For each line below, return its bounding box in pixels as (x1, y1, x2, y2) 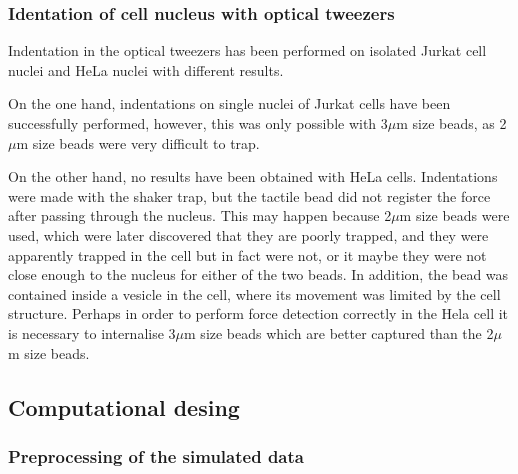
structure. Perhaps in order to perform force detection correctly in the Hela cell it (8, 303, 509, 324)
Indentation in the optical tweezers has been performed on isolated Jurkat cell (8, 40, 487, 61)
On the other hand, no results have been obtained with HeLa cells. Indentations (8, 166, 498, 187)
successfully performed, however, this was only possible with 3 (8, 113, 388, 133)
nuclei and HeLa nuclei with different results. (8, 59, 284, 80)
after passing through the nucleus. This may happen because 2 (8, 205, 392, 226)
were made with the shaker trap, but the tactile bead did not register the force (8, 185, 491, 206)
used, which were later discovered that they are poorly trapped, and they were (8, 224, 489, 245)
